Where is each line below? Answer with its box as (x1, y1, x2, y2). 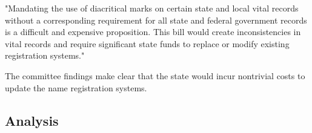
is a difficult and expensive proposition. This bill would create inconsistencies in (5, 25, 301, 38)
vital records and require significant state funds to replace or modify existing (5, 37, 290, 50)
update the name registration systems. (5, 81, 147, 94)
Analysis (5, 111, 59, 129)
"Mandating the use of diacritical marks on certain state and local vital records (5, 2, 299, 14)
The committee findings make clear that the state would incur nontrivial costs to (5, 69, 305, 82)
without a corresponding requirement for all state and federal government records (5, 13, 307, 26)
